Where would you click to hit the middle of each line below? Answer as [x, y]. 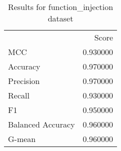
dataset [60, 18]
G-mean [22, 139]
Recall [19, 95]
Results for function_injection [60, 7]
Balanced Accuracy [41, 124]
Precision [24, 81]
